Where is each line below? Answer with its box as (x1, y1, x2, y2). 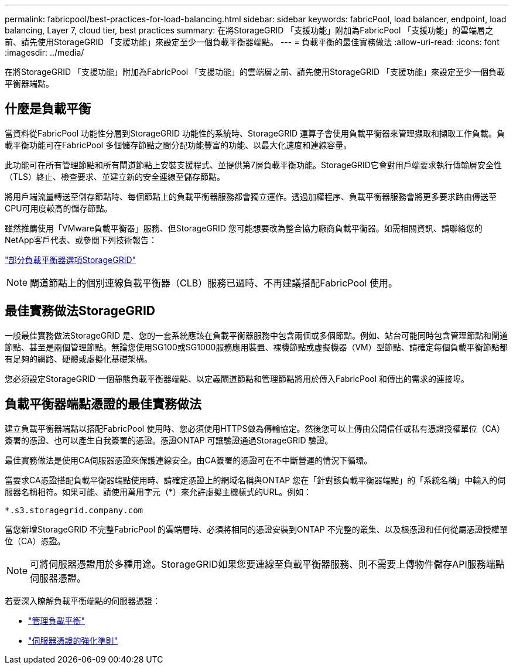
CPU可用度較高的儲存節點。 (5, 203, 112, 213)
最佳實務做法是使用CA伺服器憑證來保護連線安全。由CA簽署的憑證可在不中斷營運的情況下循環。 (5, 455, 372, 465)
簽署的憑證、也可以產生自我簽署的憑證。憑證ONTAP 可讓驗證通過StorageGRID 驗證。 (5, 435, 333, 445)
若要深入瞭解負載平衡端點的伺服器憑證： (5, 595, 160, 606)
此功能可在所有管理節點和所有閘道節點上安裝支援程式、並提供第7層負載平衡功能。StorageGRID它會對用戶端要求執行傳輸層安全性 (5, 159, 502, 170)
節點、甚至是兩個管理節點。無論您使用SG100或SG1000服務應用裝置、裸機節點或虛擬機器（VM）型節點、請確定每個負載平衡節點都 (5, 342, 508, 352)
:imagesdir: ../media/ (5, 47, 84, 57)
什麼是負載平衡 (5, 101, 91, 117)
